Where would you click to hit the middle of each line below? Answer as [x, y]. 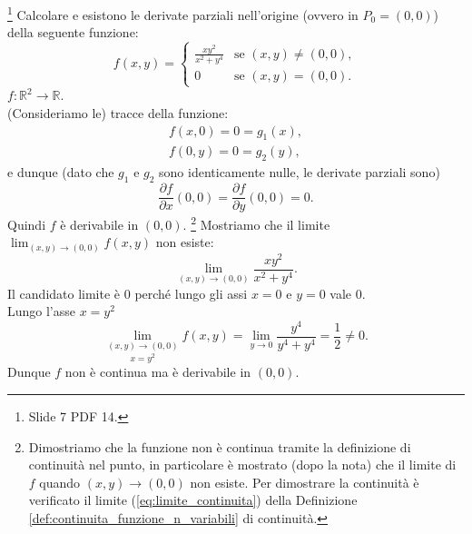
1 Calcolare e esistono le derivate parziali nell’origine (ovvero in [183, 13]
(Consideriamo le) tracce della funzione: [118, 113]
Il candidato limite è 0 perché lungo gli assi [128, 293]
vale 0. [348, 293]
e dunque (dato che [61, 172]
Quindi [27, 224]
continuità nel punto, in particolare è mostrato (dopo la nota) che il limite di [242, 465]
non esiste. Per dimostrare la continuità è [305, 482]
